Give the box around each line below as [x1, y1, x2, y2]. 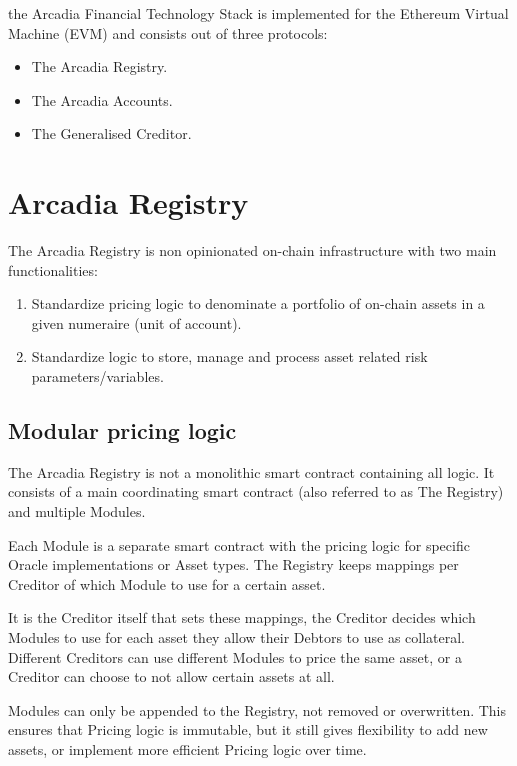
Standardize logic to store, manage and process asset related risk [31, 346, 428, 367]
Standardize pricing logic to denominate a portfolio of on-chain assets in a [31, 293, 485, 314]
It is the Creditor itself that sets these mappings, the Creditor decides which [8, 607, 476, 628]
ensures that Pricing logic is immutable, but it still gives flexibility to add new [8, 719, 488, 740]
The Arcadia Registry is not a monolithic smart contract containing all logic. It [8, 461, 495, 482]
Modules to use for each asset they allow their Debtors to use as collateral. [8, 627, 466, 648]
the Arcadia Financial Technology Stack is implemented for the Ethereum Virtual [8, 3, 509, 23]
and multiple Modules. [8, 501, 146, 522]
